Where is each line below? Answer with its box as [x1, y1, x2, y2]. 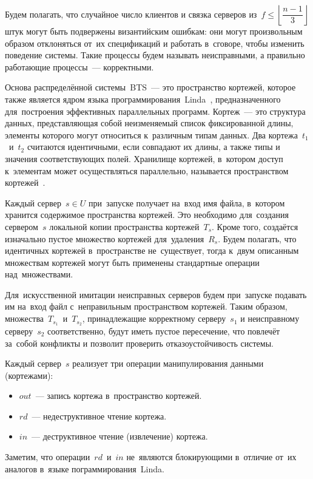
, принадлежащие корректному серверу [82, 312, 226, 325]
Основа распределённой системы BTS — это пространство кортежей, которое [5, 81, 296, 93]
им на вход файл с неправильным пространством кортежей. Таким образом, [5, 300, 288, 313]
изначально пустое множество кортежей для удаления [5, 232, 204, 245]
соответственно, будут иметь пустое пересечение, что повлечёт [47, 324, 280, 337]
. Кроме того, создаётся [212, 220, 298, 233]
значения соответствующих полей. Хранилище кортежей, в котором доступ [5, 152, 283, 165]
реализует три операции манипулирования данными [72, 357, 264, 370]
